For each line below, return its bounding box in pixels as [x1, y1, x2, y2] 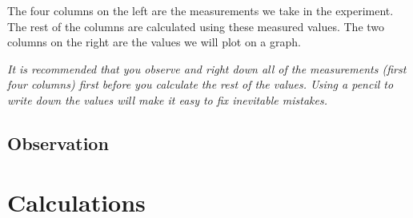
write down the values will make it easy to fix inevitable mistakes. [7, 91, 327, 108]
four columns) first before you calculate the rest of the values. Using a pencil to [7, 76, 394, 93]
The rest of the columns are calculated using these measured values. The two [7, 18, 385, 34]
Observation [7, 130, 109, 155]
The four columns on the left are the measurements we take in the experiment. [7, 2, 394, 18]
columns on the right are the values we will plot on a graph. [7, 34, 301, 50]
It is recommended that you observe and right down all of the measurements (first [7, 60, 407, 77]
